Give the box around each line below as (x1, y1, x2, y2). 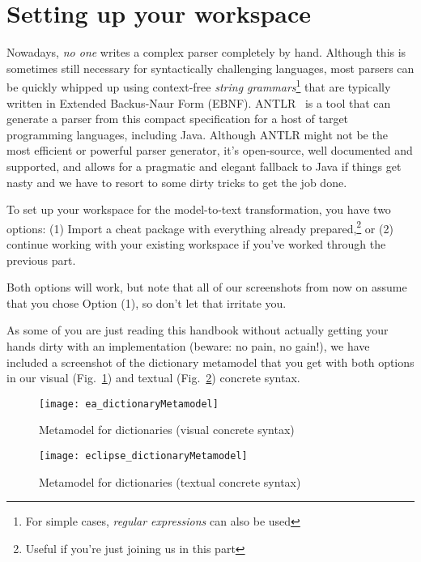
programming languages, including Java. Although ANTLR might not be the (6, 126, 388, 143)
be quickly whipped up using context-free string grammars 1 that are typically (6, 76, 391, 95)
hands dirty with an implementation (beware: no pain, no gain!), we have (6, 337, 370, 354)
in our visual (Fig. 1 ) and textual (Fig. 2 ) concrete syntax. (6, 369, 300, 386)
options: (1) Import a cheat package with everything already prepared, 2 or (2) (6, 217, 393, 236)
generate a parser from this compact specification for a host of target (6, 110, 349, 127)
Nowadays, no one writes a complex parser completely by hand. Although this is (6, 44, 406, 61)
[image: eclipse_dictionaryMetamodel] (39, 449, 248, 462)
